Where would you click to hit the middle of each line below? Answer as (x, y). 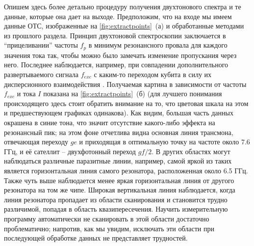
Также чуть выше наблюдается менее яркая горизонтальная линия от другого (119, 180)
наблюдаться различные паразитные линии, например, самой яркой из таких (118, 161)
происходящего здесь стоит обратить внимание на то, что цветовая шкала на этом (126, 103)
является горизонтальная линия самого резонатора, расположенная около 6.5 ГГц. (126, 170)
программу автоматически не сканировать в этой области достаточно (107, 218)
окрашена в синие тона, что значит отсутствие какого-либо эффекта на (110, 122)
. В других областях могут (191, 151)
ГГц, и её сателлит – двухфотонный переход (70, 151)
